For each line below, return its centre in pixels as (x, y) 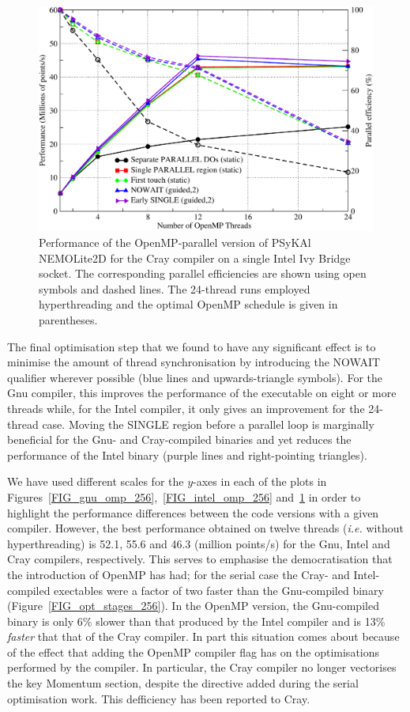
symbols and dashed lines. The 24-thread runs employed (175, 288)
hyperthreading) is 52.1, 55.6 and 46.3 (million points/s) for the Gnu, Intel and (199, 543)
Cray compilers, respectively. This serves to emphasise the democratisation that (200, 559)
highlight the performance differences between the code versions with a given (193, 512)
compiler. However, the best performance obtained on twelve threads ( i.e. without (205, 528)
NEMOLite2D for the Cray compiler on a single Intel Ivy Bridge (195, 258)
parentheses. (68, 320)
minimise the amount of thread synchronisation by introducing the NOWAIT (194, 362)
